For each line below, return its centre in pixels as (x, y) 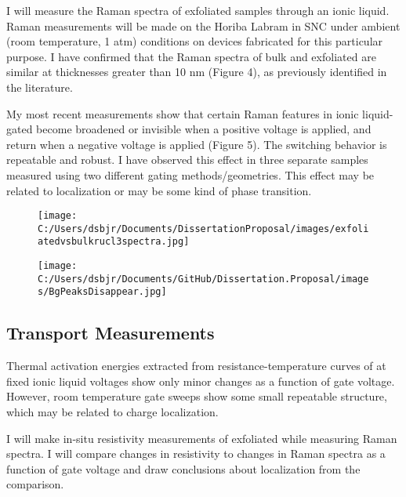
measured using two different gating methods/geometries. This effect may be (190, 174)
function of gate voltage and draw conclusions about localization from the (183, 468)
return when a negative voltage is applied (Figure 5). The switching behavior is (197, 144)
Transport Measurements (111, 333)
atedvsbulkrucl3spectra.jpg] (114, 242)
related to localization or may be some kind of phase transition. (159, 190)
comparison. (35, 484)
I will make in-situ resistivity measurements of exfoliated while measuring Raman (202, 438)
